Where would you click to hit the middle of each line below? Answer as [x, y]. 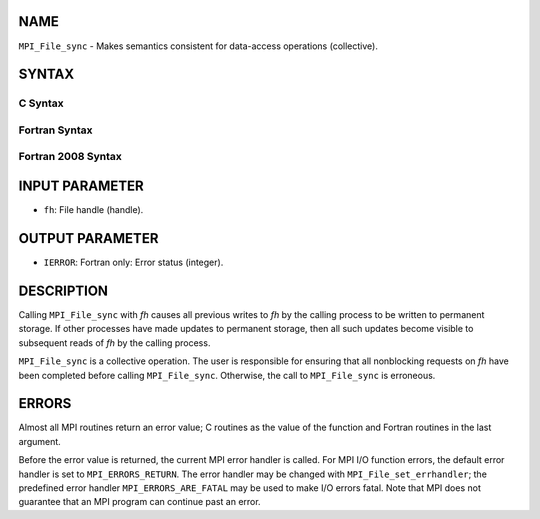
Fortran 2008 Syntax [70, 157]
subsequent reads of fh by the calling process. [114, 342]
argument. [40, 441]
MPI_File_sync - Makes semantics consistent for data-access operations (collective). [198, 46]
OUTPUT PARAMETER [88, 238]
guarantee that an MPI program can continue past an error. [139, 502]
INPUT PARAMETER [81, 186]
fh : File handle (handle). [93, 210]
